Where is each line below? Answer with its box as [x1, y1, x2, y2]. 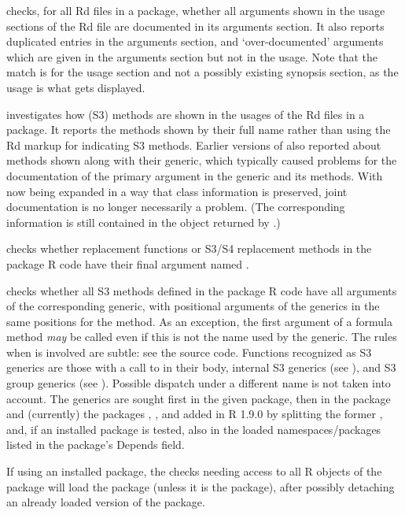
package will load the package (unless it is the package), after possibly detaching [6, 478, 395, 495]
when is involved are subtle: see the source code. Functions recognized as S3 [6, 343, 372, 360]
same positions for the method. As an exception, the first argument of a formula [6, 313, 392, 329]
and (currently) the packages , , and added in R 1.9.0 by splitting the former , [6, 406, 383, 422]
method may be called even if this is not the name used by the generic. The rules [6, 328, 397, 345]
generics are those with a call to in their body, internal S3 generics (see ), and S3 [6, 359, 396, 376]
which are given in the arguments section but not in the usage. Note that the [6, 48, 378, 65]
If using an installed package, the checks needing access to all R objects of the [6, 463, 382, 480]
